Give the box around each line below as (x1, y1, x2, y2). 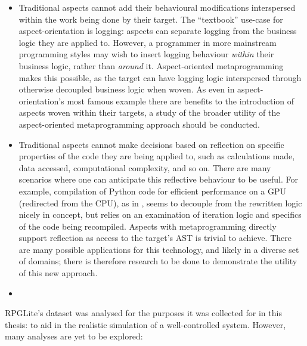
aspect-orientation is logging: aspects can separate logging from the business (18, 24, 297, 37)
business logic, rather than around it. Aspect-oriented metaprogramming (18, 59, 284, 72)
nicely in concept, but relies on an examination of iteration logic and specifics (18, 208, 302, 221)
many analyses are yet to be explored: (5, 330, 143, 342)
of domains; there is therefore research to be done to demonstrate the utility (18, 255, 297, 267)
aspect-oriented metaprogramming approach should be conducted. (18, 118, 260, 130)
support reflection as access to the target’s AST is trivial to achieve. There (18, 231, 292, 244)
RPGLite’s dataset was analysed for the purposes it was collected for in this (5, 307, 282, 319)
